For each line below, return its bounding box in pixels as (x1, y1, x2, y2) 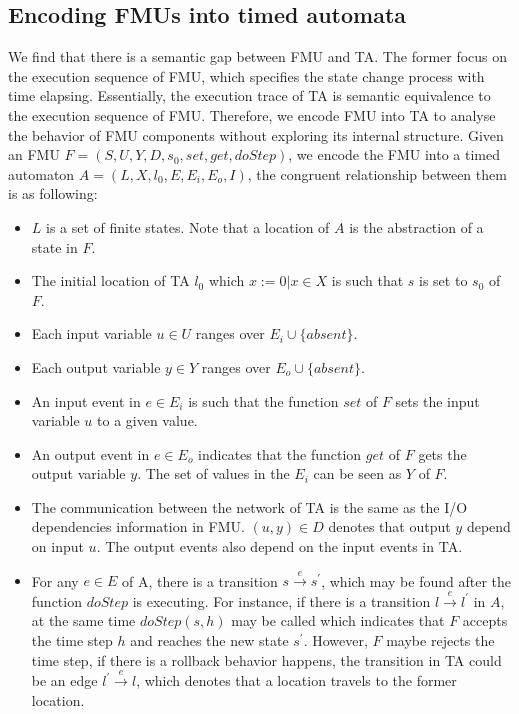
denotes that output (328, 516, 451, 537)
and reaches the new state (130, 630, 289, 651)
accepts (462, 610, 508, 631)
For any (31, 570, 79, 591)
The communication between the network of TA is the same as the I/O (31, 496, 468, 517)
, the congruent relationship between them (247, 163, 507, 184)
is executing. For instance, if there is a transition (132, 590, 431, 611)
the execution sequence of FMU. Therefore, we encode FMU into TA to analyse (8, 104, 496, 125)
